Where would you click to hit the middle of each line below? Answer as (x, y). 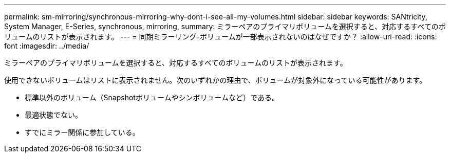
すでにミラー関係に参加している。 (82, 132)
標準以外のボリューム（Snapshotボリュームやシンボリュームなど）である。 (152, 97)
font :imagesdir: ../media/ (47, 46)
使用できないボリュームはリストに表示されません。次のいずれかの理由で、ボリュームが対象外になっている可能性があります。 (215, 80)
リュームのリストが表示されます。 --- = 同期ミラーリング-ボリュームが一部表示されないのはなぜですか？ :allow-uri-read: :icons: (221, 37)
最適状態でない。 (53, 115)
